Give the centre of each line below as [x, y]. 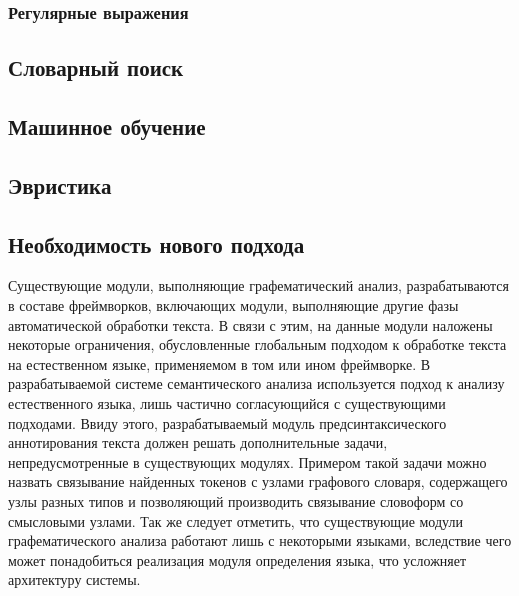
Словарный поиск [96, 67]
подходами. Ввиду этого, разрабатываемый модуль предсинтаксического [227, 422]
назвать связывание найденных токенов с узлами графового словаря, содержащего [258, 481]
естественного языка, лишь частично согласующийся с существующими [227, 402]
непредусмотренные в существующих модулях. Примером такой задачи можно [247, 461]
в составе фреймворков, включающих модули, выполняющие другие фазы [233, 304]
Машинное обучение [107, 126]
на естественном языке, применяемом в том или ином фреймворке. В [219, 363]
